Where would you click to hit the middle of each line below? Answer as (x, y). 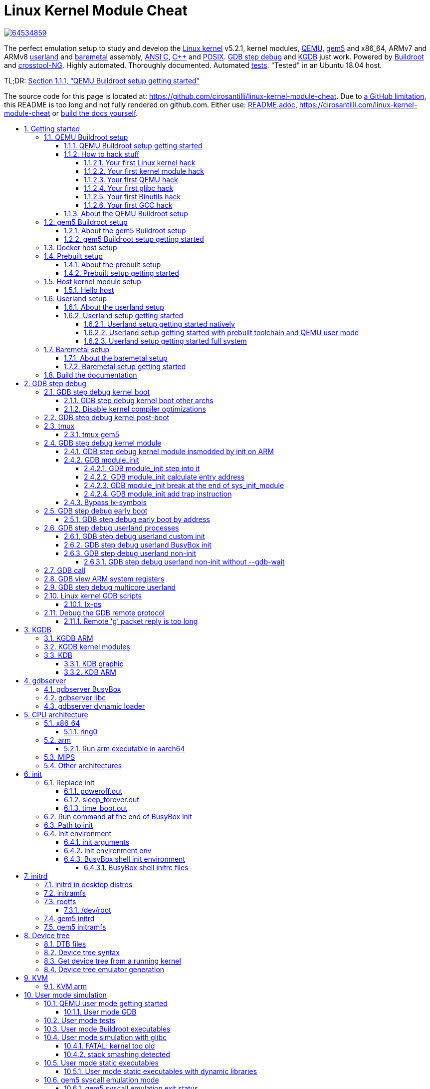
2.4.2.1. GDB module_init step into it (142, 468)
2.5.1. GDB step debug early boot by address (137, 519)
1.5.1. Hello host (89, 290)
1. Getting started (52, 128)
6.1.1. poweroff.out (93, 791)
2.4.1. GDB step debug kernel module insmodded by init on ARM (169, 451)
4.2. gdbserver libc (75, 697)
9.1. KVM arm (66, 986)
